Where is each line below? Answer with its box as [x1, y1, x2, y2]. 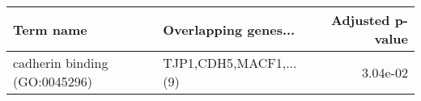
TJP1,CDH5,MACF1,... [163, 53, 297, 72]
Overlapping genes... [163, 19, 296, 39]
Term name [13, 19, 87, 39]
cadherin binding [13, 53, 108, 72]
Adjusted [330, 11, 390, 29]
